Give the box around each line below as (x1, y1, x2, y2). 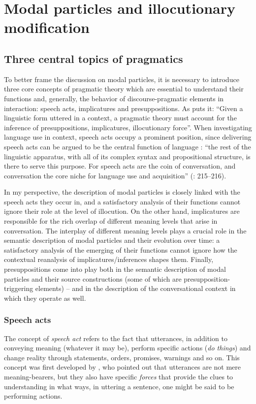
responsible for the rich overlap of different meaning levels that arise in (4, 216, 218, 226)
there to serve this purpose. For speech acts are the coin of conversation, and (4, 161, 236, 171)
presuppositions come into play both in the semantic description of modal (4, 264, 226, 274)
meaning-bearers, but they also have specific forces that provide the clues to (4, 372, 233, 382)
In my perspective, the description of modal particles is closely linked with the (4, 187, 240, 197)
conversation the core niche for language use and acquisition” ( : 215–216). (4, 170, 226, 180)
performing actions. (4, 391, 63, 401)
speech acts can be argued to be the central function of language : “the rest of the (4, 141, 251, 151)
